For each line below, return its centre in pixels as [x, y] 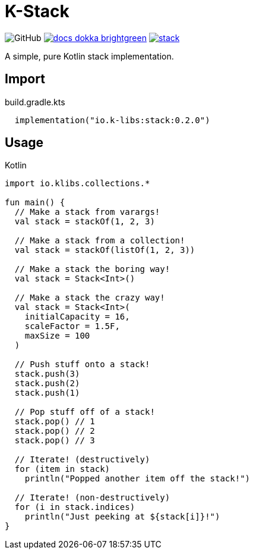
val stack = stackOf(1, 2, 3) [85, 222]
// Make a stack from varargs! [87, 212]
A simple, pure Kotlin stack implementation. [89, 56]
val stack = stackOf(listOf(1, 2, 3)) [105, 250]
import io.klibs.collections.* [78, 184]
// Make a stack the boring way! [92, 269]
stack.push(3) [47, 374]
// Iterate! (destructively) [82, 460]
